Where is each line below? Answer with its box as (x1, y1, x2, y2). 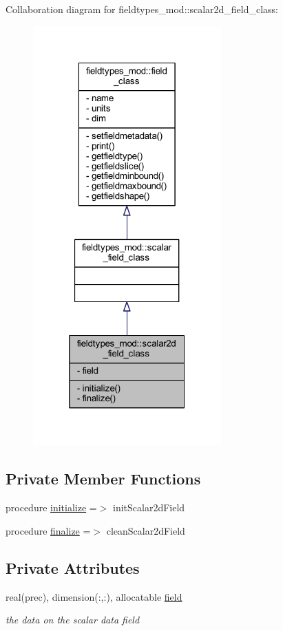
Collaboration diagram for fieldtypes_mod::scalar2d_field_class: (6, 2, 279, 16)
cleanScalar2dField (106, 523, 185, 537)
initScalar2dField (113, 500, 185, 515)
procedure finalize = (6, 523, 91, 537)
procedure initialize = (6, 500, 97, 515)
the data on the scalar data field (6, 612, 140, 627)
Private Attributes (6, 557, 140, 578)
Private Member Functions (6, 468, 201, 489)
